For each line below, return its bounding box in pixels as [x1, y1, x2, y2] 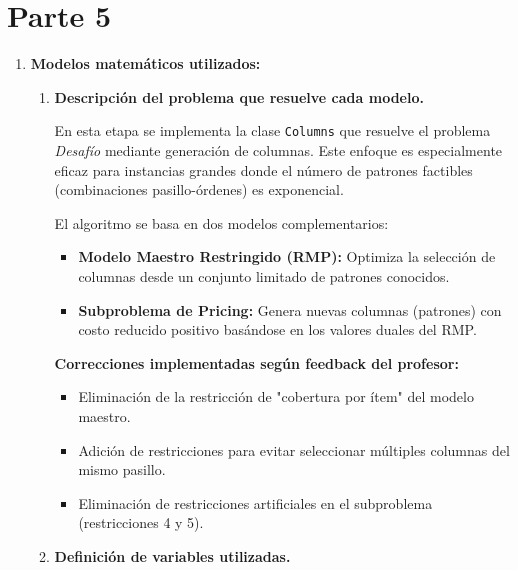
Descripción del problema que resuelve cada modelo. [54, 86, 424, 107]
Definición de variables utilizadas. [54, 545, 291, 566]
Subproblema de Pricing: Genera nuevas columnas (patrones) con [78, 299, 502, 320]
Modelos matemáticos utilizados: [30, 53, 261, 74]
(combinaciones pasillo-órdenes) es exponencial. [54, 179, 344, 200]
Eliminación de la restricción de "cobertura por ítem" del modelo [78, 386, 474, 407]
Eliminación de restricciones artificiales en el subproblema [78, 492, 433, 513]
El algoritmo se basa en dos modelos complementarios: [54, 212, 389, 233]
